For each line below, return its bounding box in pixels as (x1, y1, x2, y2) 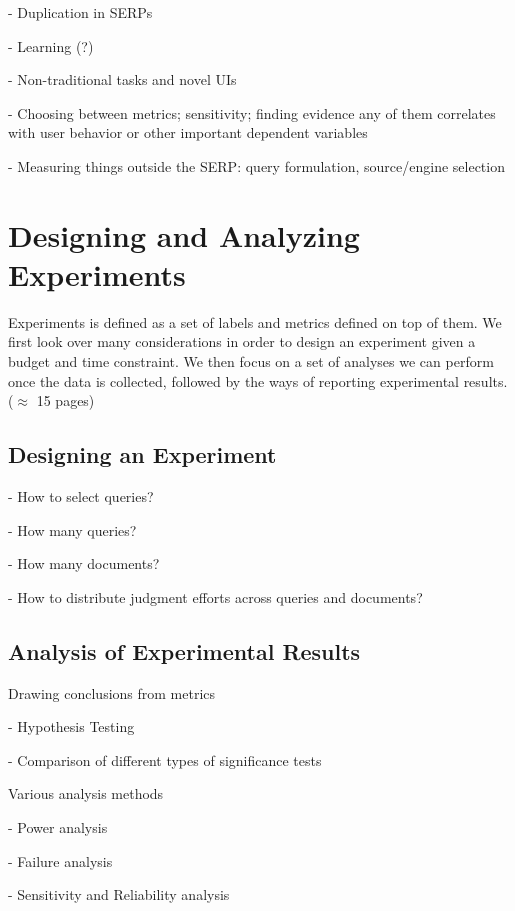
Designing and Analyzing (8, 214, 360, 255)
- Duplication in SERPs (8, 2, 153, 22)
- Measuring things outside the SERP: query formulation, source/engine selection (8, 155, 505, 176)
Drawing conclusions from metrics (8, 682, 216, 703)
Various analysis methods (8, 783, 164, 804)
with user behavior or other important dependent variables (8, 122, 368, 143)
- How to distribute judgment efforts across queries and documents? (8, 586, 423, 607)
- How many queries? (8, 519, 137, 540)
